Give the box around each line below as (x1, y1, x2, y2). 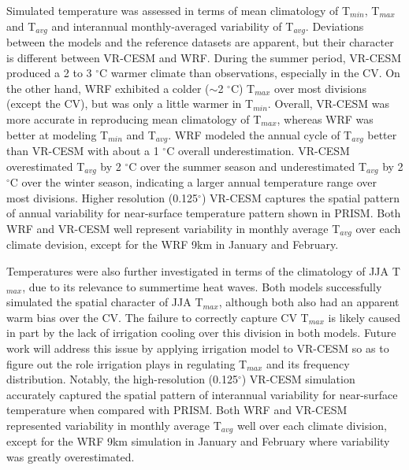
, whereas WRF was (277, 111, 374, 128)
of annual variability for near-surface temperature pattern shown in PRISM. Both (6, 205, 401, 221)
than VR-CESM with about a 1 (6, 142, 159, 159)
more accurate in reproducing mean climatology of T (6, 111, 262, 128)
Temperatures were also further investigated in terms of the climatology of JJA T (6, 262, 400, 279)
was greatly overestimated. (6, 448, 135, 464)
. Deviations (305, 17, 364, 34)
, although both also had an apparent (218, 294, 400, 310)
